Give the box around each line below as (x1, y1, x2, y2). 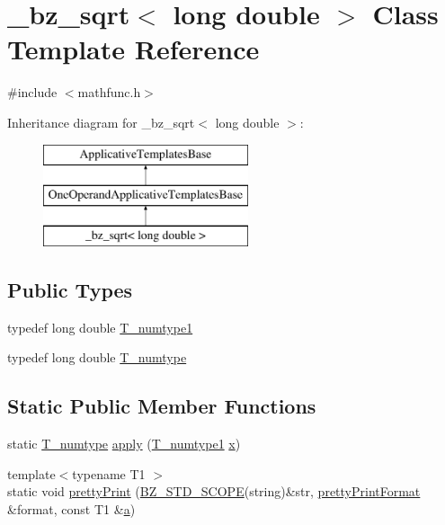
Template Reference (7, 31, 260, 67)
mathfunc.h (77, 83, 141, 102)
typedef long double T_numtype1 (7, 317, 193, 336)
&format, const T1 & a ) (7, 499, 136, 518)
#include (7, 83, 58, 102)
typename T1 (72, 464, 146, 483)
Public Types (7, 275, 133, 303)
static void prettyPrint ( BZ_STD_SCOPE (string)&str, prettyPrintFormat (7, 482, 421, 501)
